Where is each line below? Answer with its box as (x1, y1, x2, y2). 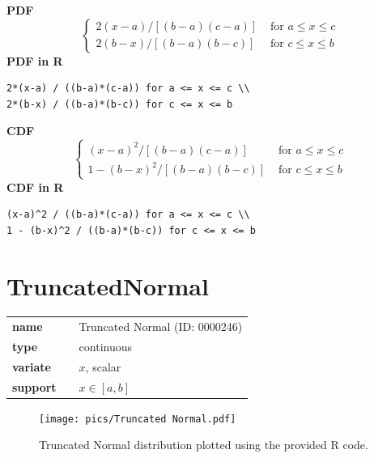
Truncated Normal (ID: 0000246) (79, 318, 243, 335)
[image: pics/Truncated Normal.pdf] (39, 413, 236, 425)
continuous (79, 338, 133, 355)
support (12, 378, 57, 395)
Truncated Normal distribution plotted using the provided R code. (39, 436, 368, 453)
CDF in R (6, 178, 64, 195)
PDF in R (6, 52, 63, 69)
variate (12, 358, 51, 375)
